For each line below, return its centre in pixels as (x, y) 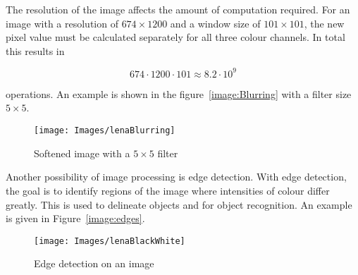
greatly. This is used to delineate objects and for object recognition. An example (179, 204)
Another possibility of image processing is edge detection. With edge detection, (176, 177)
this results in (35, 50)
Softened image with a (82, 153)
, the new (324, 23)
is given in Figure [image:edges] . (75, 218)
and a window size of (215, 23)
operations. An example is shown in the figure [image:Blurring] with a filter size (179, 93)
